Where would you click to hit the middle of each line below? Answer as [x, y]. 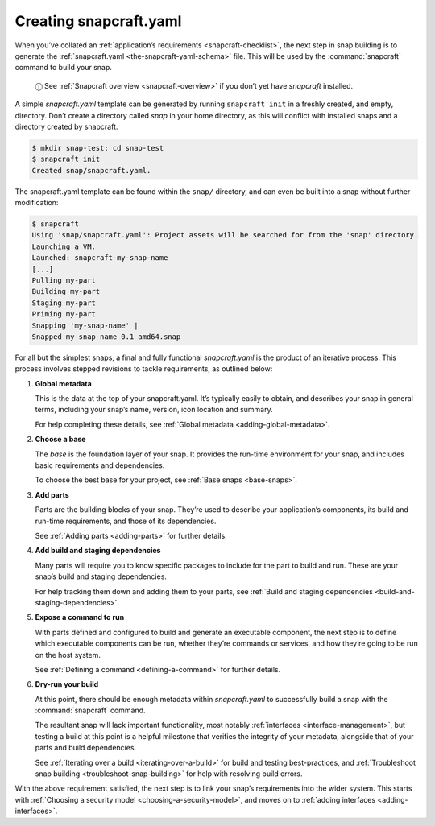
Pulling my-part [64, 280]
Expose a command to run [80, 617]
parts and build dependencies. [86, 748]
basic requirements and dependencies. [100, 465]
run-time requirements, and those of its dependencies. [126, 521]
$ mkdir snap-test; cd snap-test [98, 148]
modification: [37, 203]
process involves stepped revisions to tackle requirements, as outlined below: [144, 369]
